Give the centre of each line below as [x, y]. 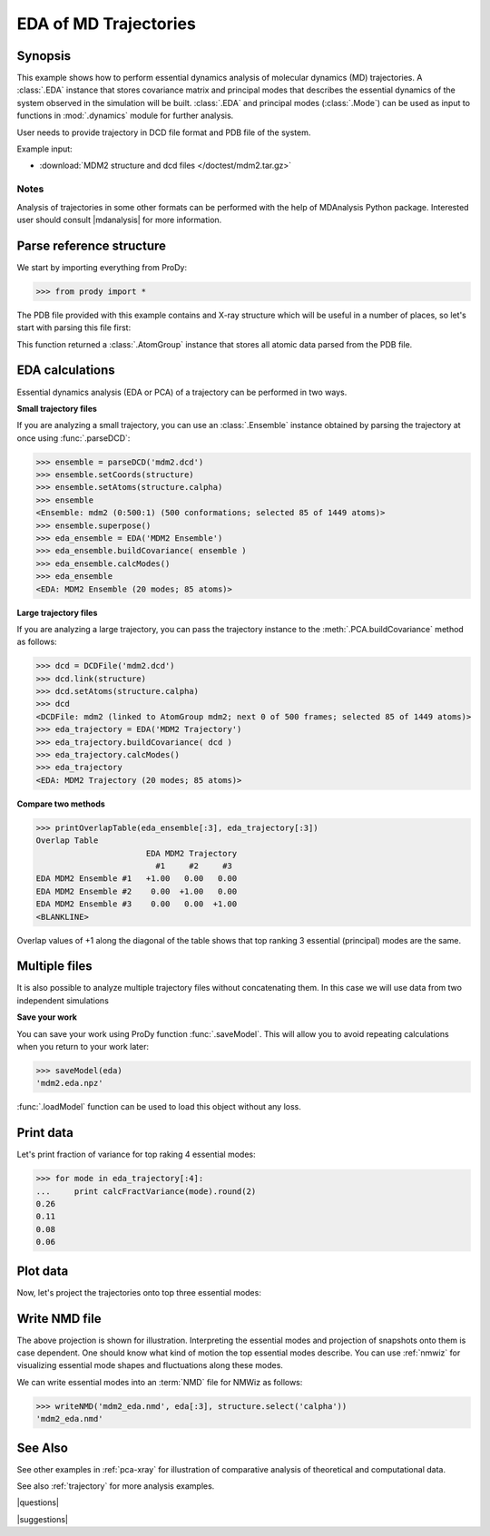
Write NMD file [59, 1319]
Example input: [44, 149]
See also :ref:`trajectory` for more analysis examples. [116, 1486]
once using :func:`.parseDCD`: [73, 438]
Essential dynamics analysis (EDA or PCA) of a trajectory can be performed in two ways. [182, 392]
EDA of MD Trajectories [107, 24]
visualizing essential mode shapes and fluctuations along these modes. [150, 1365]
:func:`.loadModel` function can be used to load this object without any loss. [159, 1107]
